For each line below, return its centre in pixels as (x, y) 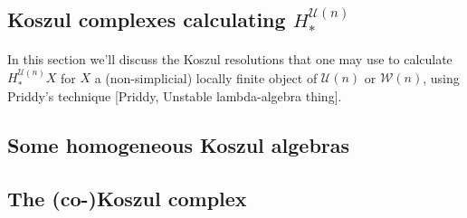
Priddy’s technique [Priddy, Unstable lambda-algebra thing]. (175, 95)
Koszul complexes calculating (147, 19)
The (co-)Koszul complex (127, 198)
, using (441, 77)
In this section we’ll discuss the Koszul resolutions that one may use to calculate (230, 58)
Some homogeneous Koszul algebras (179, 144)
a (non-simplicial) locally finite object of (206, 77)
